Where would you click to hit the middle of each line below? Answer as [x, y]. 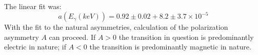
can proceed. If [72, 37]
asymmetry [22, 37]
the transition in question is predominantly [186, 37]
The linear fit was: [33, 6]
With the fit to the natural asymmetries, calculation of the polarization [116, 27]
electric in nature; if [35, 47]
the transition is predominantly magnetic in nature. [170, 47]
